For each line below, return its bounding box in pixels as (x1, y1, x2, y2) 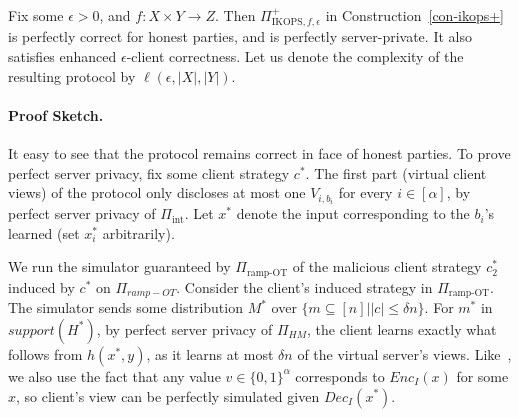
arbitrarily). (102, 222, 175, 243)
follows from (8, 343, 83, 364)
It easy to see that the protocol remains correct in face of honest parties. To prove (8, 143, 511, 163)
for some (456, 365, 509, 386)
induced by (8, 276, 75, 297)
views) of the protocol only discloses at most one (8, 182, 306, 203)
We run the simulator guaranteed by (8, 256, 231, 277)
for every (338, 182, 393, 203)
